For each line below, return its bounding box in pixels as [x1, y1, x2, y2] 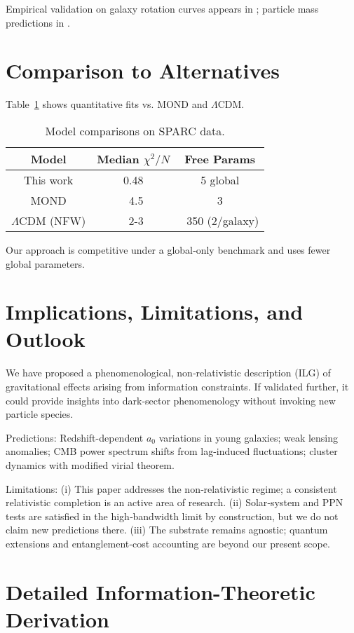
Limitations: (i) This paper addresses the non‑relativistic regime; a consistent [6, 481, 337, 496]
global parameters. [6, 256, 85, 271]
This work [23, 171, 74, 188]
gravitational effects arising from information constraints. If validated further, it [6, 379, 349, 393]
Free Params [184, 150, 256, 167]
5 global [200, 171, 240, 188]
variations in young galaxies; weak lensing [158, 430, 339, 444]
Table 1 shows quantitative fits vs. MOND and [6, 97, 208, 111]
